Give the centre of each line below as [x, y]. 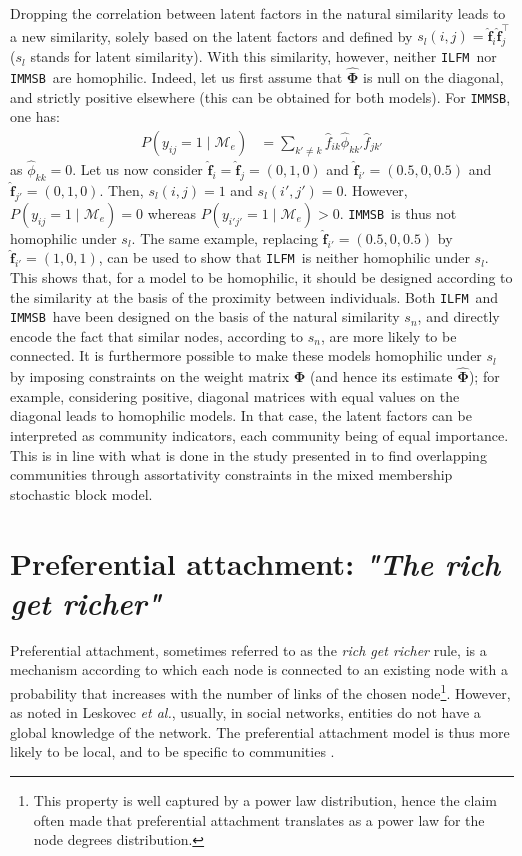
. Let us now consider [137, 169]
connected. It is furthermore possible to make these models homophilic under [246, 355]
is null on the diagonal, [433, 76]
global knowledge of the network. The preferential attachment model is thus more [260, 731]
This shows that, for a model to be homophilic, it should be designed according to [261, 276]
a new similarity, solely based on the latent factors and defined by [211, 35]
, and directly [458, 316]
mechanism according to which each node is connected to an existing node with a [259, 669]
